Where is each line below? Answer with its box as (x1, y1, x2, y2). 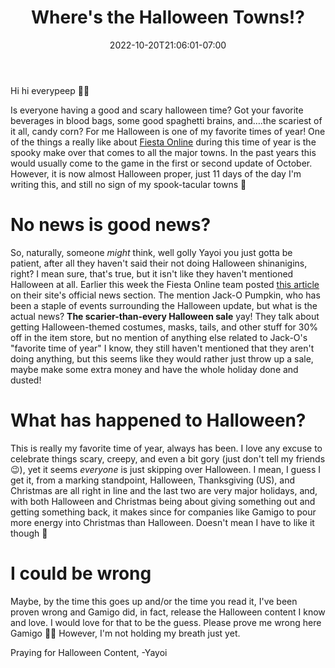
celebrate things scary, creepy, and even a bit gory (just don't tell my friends (10, 452, 326, 465)
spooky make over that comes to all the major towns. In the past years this (10, 146, 317, 158)
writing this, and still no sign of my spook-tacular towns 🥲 (10, 178, 247, 190)
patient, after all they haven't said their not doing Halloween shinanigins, (10, 257, 308, 269)
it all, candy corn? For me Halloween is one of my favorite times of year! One (10, 125, 326, 137)
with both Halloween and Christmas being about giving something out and (10, 495, 316, 507)
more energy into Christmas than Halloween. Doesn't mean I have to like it (10, 516, 315, 528)
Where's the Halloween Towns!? (31, 6, 305, 29)
